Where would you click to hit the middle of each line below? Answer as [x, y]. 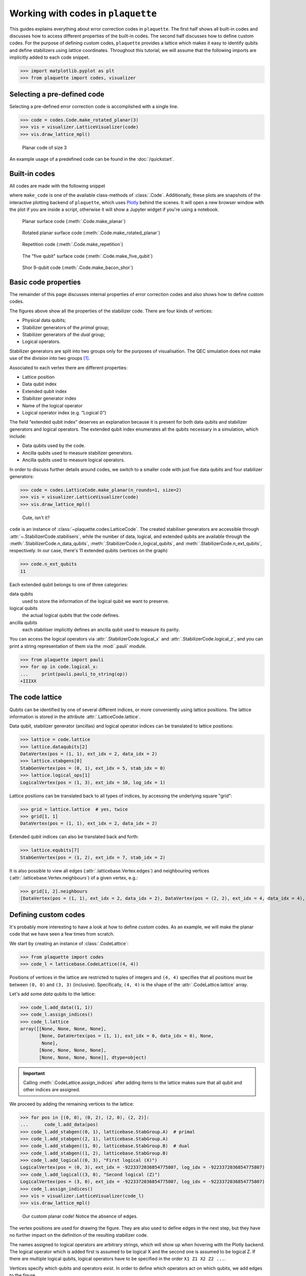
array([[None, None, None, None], [63, 1029]
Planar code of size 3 [45, 148]
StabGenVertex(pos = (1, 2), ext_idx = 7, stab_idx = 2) [93, 857]
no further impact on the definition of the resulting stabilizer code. [79, 1235]
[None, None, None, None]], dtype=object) [93, 1057]
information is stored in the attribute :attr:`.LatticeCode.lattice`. [75, 717]
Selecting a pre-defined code [57, 94]
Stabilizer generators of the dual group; [64, 335]
